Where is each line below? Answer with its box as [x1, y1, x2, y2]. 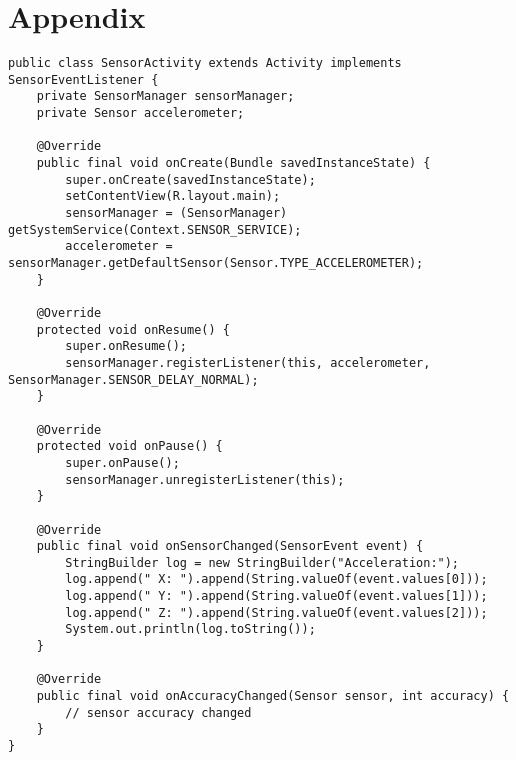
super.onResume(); [65, 339, 187, 354]
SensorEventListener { [8, 72, 159, 87]
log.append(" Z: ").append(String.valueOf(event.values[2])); [65, 605, 488, 620]
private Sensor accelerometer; [36, 106, 245, 121]
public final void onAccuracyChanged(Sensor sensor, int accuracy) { [36, 689, 510, 704]
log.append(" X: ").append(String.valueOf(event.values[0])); [65, 572, 488, 587]
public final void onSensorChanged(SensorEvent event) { [36, 539, 424, 554]
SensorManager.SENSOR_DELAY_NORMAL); [8, 372, 259, 387]
